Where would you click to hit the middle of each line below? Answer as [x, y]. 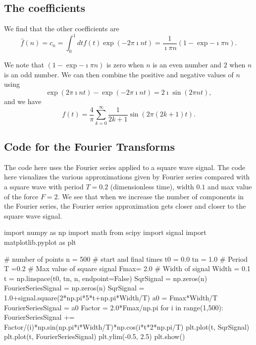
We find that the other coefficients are [62, 29]
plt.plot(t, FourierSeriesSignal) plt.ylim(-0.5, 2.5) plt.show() [95, 336]
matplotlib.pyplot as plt [40, 242]
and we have [23, 101]
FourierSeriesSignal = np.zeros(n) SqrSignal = [74, 288]
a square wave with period [44, 186]
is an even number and [187, 65]
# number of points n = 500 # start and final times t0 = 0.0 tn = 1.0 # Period [126, 259]
